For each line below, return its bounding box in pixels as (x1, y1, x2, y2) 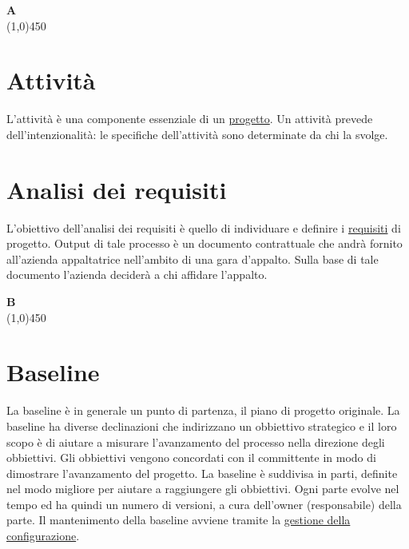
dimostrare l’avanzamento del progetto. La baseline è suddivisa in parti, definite (6, 464, 398, 481)
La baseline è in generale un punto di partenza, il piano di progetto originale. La (6, 402, 400, 419)
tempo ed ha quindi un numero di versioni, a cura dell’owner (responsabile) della (6, 495, 402, 512)
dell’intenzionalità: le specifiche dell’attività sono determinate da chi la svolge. (6, 125, 388, 142)
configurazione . (6, 527, 80, 544)
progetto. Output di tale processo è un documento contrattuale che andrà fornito (6, 235, 403, 252)
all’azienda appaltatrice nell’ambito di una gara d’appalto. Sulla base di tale (6, 250, 379, 267)
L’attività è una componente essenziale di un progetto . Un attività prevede (6, 110, 373, 127)
